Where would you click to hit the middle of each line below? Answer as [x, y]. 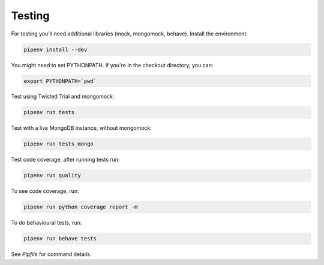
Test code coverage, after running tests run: [65, 160]
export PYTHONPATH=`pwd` [60, 81]
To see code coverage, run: [45, 191]
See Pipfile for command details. [51, 254]
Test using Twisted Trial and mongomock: [63, 97]
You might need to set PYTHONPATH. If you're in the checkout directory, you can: [112, 65]
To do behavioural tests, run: [46, 223]
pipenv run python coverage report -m [81, 207]
